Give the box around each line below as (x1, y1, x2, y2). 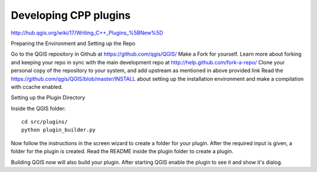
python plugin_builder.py (21, 126, 96, 133)
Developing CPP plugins (11, 9, 131, 22)
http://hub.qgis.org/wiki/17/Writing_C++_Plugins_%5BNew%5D (11, 29, 164, 36)
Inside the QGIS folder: (11, 105, 66, 112)
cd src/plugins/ (21, 119, 68, 125)
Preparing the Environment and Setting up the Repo (11, 40, 136, 47)
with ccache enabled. (11, 83, 63, 90)
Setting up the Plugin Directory (11, 94, 85, 101)
